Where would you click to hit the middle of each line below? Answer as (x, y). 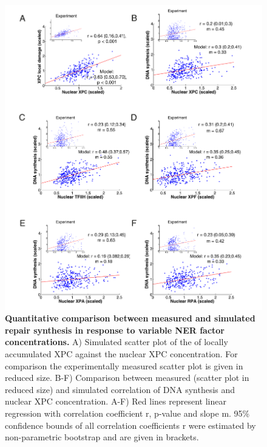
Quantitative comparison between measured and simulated (130, 318)
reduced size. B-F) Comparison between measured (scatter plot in (127, 378)
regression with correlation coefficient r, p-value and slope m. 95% (127, 413)
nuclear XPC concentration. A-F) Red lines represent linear (116, 401)
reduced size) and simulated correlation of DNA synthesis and (120, 389)
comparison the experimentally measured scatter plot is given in (124, 365)
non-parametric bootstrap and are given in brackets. (102, 437)
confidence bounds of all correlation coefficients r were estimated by (130, 425)
